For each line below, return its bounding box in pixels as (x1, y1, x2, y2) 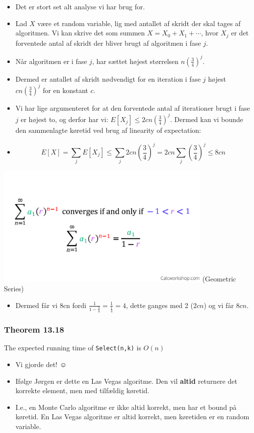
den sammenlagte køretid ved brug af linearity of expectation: (15, 124, 202, 135)
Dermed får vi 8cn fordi (15, 300, 87, 310)
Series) (4, 283, 24, 293)
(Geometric (202, 274, 236, 284)
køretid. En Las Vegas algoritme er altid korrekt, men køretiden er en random (15, 411, 250, 422)
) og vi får (203, 300, 234, 310)
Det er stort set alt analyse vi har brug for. (15, 1, 145, 11)
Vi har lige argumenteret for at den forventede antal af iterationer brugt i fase (15, 102, 250, 113)
